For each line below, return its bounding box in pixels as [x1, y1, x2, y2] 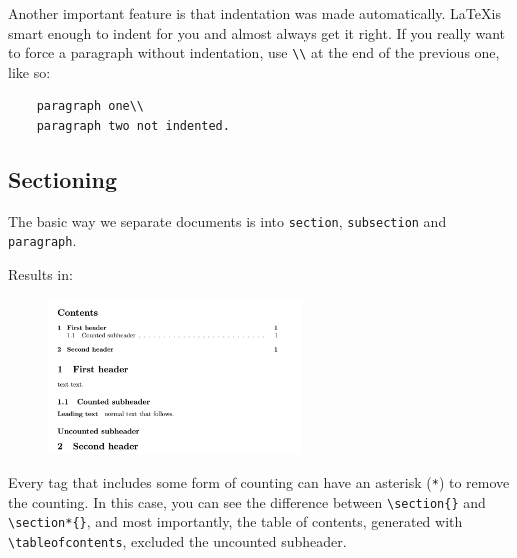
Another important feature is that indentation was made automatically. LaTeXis [8, 3, 501, 23]
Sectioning [8, 164, 117, 195]
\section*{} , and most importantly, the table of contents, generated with [8, 511, 463, 532]
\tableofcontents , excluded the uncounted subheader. [8, 530, 347, 551]
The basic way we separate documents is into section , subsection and [8, 210, 447, 231]
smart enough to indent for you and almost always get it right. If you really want [8, 22, 505, 43]
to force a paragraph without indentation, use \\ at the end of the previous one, [8, 42, 500, 63]
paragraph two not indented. [36, 119, 230, 134]
